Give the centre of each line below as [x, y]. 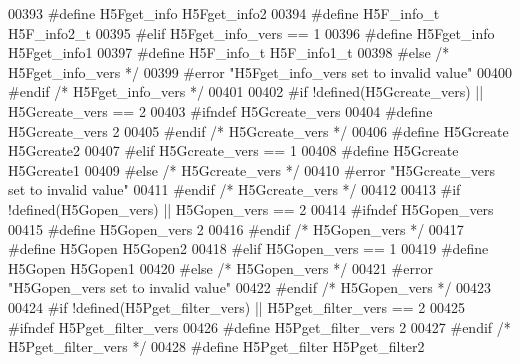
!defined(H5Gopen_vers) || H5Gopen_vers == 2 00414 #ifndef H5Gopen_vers [251, 208]
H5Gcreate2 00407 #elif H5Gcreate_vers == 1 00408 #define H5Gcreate [233, 150]
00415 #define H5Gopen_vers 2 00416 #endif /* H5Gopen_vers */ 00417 [236, 228]
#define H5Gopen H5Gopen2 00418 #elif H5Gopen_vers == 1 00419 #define [248, 248]
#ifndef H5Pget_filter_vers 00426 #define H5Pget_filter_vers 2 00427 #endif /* [259, 326]
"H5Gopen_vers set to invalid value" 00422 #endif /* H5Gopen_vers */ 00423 [250, 287]
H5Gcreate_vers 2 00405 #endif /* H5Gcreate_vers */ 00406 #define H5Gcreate [258, 130]
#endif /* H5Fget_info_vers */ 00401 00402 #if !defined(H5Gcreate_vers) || [246, 91]
